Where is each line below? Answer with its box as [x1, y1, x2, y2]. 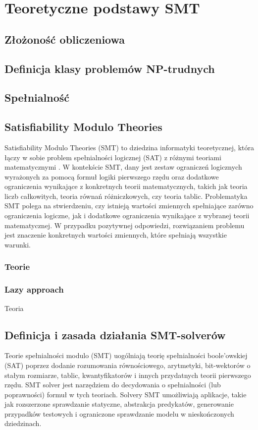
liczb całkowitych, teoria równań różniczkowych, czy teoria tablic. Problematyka [4, 190, 248, 201]
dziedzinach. [4, 418, 42, 429]
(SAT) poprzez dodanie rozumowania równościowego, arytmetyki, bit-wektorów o [4, 360, 251, 370]
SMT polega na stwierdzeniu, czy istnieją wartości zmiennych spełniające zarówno [4, 200, 254, 211]
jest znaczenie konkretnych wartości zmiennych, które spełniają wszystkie [4, 230, 227, 240]
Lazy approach [4, 283, 64, 296]
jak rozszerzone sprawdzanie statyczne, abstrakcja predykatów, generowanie [4, 399, 234, 409]
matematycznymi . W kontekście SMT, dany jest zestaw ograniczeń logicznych [4, 162, 242, 172]
